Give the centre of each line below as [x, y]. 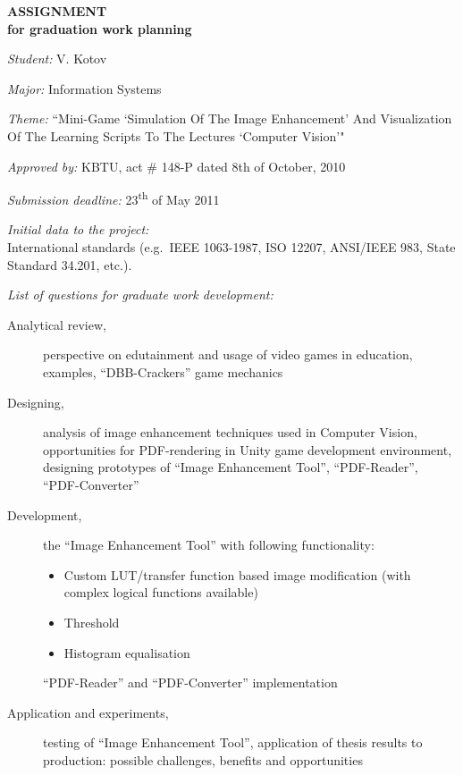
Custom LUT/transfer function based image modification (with [237, 574]
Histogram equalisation [127, 652]
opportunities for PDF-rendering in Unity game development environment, [248, 449]
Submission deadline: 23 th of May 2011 [114, 198]
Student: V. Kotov [57, 59]
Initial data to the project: [78, 229]
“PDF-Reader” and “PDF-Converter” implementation [190, 682]
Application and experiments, [88, 712]
